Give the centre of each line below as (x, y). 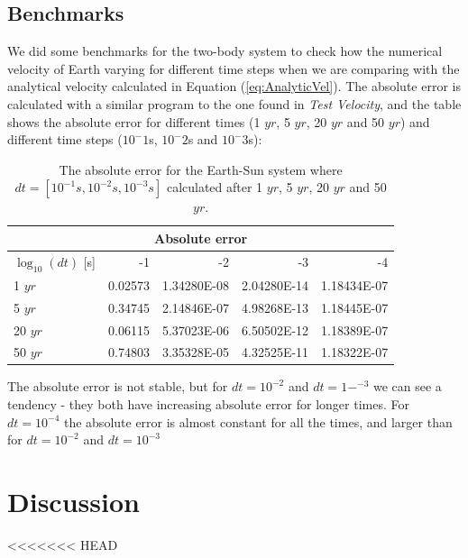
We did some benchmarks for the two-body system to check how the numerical (225, 51)
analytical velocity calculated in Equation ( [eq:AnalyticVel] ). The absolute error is (234, 86)
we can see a (408, 386)
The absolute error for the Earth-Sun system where (201, 169)
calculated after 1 (215, 187)
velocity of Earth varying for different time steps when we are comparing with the (234, 68)
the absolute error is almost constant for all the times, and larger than (258, 421)
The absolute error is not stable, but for (118, 386)
